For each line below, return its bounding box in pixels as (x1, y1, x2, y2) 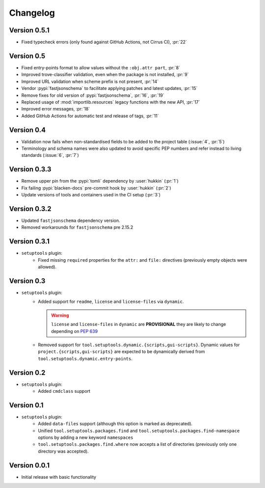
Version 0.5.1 (9, 26, 50, 34)
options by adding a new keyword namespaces (38, 434, 133, 440)
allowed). (38, 264, 56, 270)
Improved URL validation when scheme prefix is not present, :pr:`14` (21, 79, 159, 84)
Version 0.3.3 (9, 165, 52, 174)
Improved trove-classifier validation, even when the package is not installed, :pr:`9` (21, 72, 189, 78)
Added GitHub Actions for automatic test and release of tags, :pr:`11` (21, 113, 159, 119)
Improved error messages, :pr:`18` (21, 106, 90, 112)
